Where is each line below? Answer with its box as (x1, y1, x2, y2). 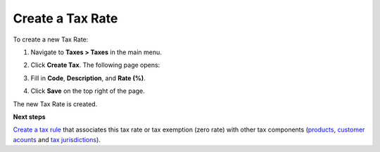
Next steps (13, 113, 46, 121)
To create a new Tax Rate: (13, 35, 89, 44)
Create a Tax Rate (13, 11, 118, 26)
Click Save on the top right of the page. (30, 87, 146, 95)
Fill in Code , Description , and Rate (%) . (30, 74, 146, 82)
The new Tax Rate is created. (13, 99, 98, 108)
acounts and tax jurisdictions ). (13, 135, 101, 144)
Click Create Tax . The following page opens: (30, 61, 160, 70)
